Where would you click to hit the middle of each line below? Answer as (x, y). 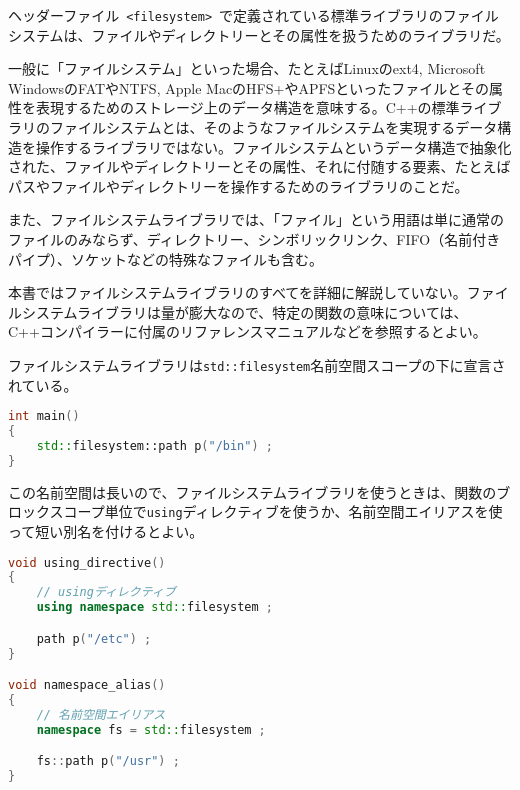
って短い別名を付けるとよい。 (106, 530)
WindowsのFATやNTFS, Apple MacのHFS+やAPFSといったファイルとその (248, 87)
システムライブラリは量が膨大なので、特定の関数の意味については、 (244, 311)
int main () (44, 416)
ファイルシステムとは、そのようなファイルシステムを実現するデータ (273, 127)
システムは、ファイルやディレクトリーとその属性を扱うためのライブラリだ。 (259, 34)
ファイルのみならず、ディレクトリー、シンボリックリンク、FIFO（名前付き (254, 239)
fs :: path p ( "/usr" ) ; (108, 761)
